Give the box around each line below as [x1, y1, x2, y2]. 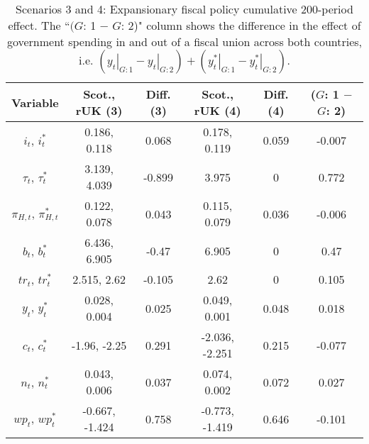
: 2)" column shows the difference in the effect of [121, 17, 361, 33]
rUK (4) [194, 102, 241, 118]
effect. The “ [8, 17, 70, 33]
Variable [11, 94, 59, 111]
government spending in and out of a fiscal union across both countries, [6, 33, 363, 50]
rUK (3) [75, 102, 123, 118]
